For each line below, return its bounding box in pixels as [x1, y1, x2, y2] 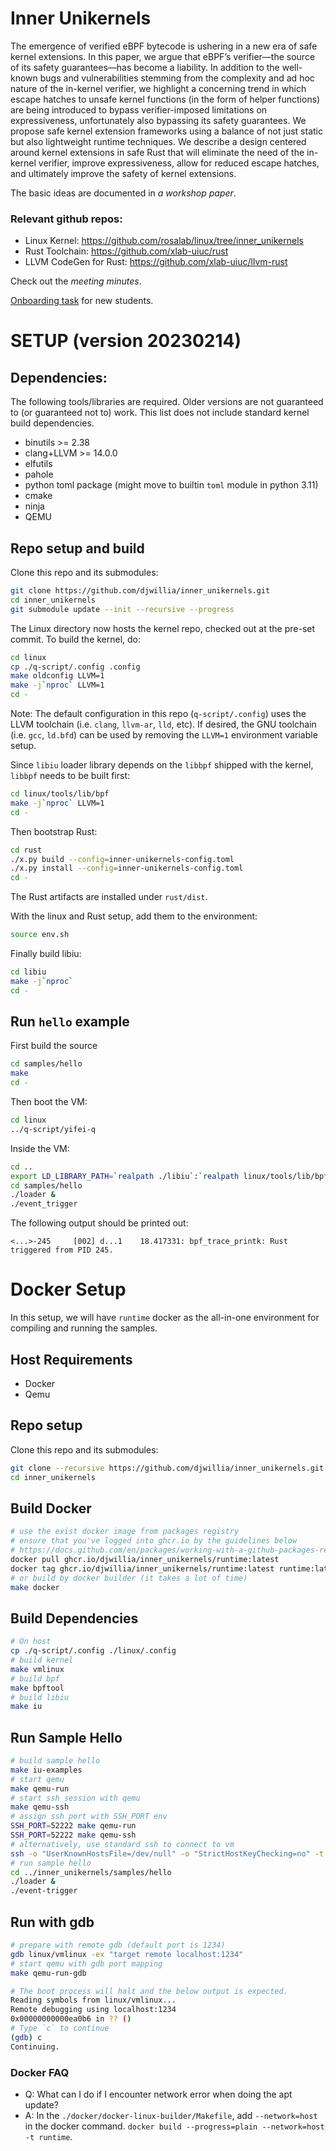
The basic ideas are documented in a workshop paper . [10, 187, 237, 199]
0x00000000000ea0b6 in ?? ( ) [10, 2014, 132, 2024]
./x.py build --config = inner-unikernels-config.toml [10, 854, 235, 864]
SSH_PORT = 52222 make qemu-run [10, 1821, 137, 1831]
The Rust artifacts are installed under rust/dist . [10, 891, 208, 903]
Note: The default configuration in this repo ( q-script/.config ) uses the [10, 708, 307, 720]
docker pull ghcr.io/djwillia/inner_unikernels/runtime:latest [10, 1554, 280, 1564]
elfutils [24, 458, 53, 470]
